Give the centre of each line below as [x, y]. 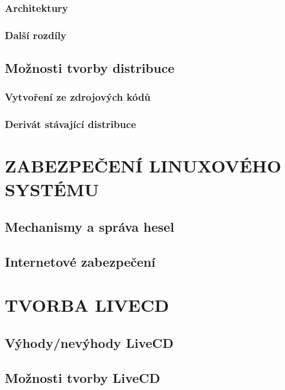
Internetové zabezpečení [80, 261]
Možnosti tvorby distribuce [90, 68]
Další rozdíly [36, 35]
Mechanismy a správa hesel [89, 227]
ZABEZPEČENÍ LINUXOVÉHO [143, 166]
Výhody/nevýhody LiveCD [89, 343]
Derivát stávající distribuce [71, 124]
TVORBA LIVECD [87, 305]
